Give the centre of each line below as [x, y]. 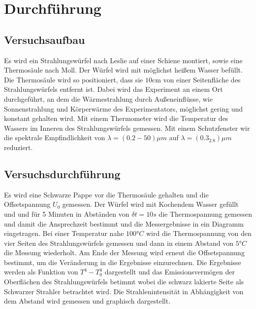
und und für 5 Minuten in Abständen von [67, 213]
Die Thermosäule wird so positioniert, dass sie [74, 79]
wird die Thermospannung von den [199, 233]
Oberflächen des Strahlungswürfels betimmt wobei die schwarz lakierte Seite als [124, 282]
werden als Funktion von [41, 272]
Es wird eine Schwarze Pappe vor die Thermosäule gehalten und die [106, 194]
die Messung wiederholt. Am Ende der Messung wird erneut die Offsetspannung [124, 252]
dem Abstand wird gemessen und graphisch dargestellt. [87, 301]
